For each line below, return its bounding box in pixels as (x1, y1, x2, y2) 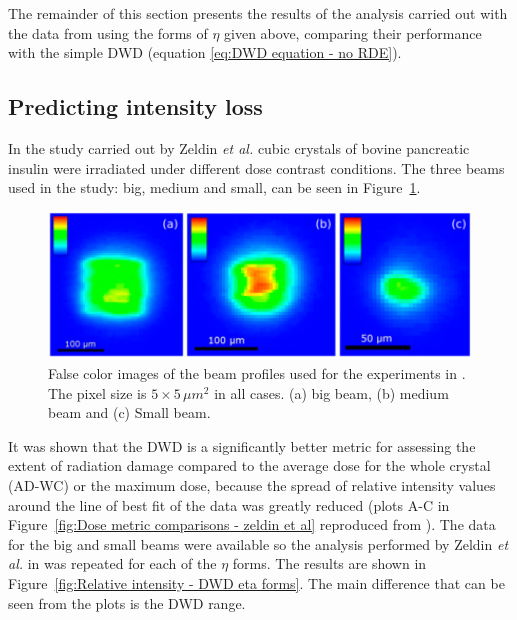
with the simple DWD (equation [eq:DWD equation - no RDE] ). (8, 42, 402, 63)
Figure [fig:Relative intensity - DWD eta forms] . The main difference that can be (8, 572, 505, 593)
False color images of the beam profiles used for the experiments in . (48, 363, 466, 384)
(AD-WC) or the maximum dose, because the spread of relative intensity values (8, 474, 496, 495)
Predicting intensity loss (8, 91, 263, 122)
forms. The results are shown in (232, 553, 427, 574)
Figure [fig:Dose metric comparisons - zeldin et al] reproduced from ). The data (8, 514, 496, 535)
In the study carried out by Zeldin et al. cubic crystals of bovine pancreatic (8, 137, 470, 158)
